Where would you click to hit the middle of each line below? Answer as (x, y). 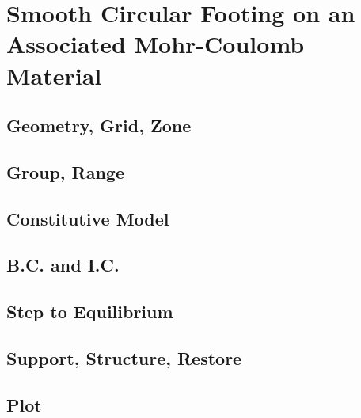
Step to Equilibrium (90, 312)
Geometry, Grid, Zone (99, 125)
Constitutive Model (88, 218)
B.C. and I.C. (63, 265)
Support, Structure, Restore (124, 358)
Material (54, 75)
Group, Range (66, 171)
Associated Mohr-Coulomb (156, 44)
